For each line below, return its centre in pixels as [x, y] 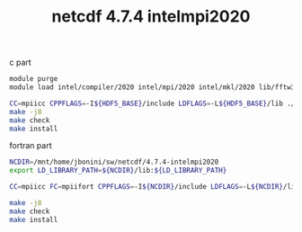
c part [20, 62]
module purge [34, 79]
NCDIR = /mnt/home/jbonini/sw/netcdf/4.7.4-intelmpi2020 [114, 162]
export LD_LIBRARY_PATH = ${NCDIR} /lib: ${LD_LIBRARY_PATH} [118, 171]
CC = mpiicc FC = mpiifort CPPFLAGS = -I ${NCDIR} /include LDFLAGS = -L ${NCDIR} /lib [154, 187]
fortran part [31, 146]
